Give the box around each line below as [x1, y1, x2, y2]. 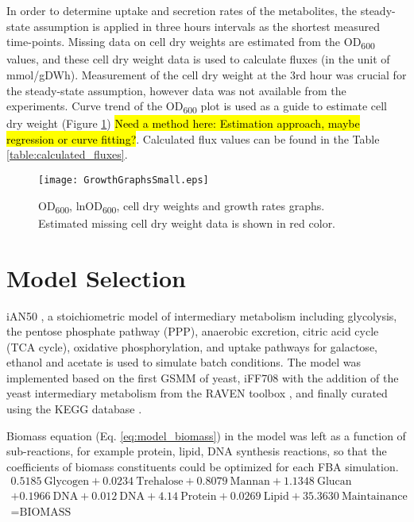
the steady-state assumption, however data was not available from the [6, 82, 346, 98]
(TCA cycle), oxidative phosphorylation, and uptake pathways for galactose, [6, 338, 377, 355]
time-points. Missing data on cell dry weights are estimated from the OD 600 [6, 33, 375, 52]
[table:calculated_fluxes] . [6, 146, 128, 163]
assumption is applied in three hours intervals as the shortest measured [33, 17, 380, 34]
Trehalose [136, 476, 184, 488]
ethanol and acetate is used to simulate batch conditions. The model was [6, 354, 362, 370]
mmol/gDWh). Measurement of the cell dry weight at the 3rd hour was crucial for [6, 66, 407, 83]
